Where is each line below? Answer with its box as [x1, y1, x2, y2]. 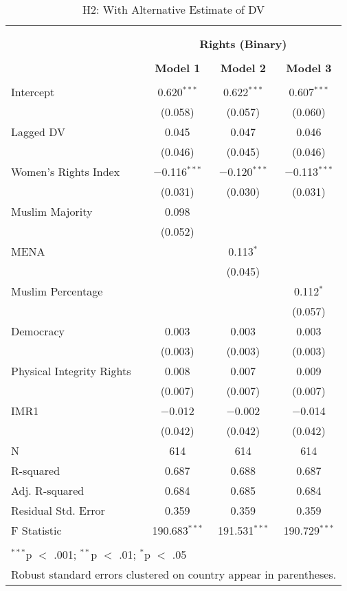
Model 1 [155, 60, 201, 76]
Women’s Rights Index [11, 164, 120, 179]
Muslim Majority [11, 203, 93, 219]
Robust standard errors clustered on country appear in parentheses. [11, 566, 337, 582]
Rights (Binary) [199, 36, 287, 52]
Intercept [11, 84, 55, 100]
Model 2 [220, 60, 266, 76]
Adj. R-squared [11, 482, 85, 498]
